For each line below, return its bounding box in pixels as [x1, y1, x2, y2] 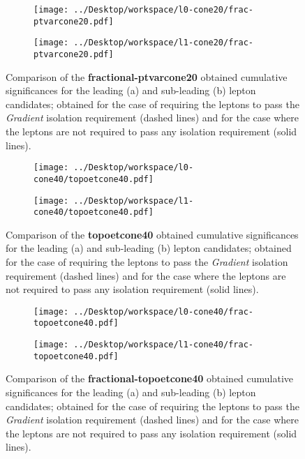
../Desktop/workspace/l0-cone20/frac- [73, 5, 253, 15]
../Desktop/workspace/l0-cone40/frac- [73, 306, 253, 317]
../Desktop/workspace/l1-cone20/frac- [73, 38, 253, 48]
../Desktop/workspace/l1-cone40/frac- [73, 340, 253, 350]
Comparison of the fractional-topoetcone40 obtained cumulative [6, 371, 294, 386]
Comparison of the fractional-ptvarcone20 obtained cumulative [6, 69, 288, 84]
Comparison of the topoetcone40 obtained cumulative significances [6, 227, 299, 241]
